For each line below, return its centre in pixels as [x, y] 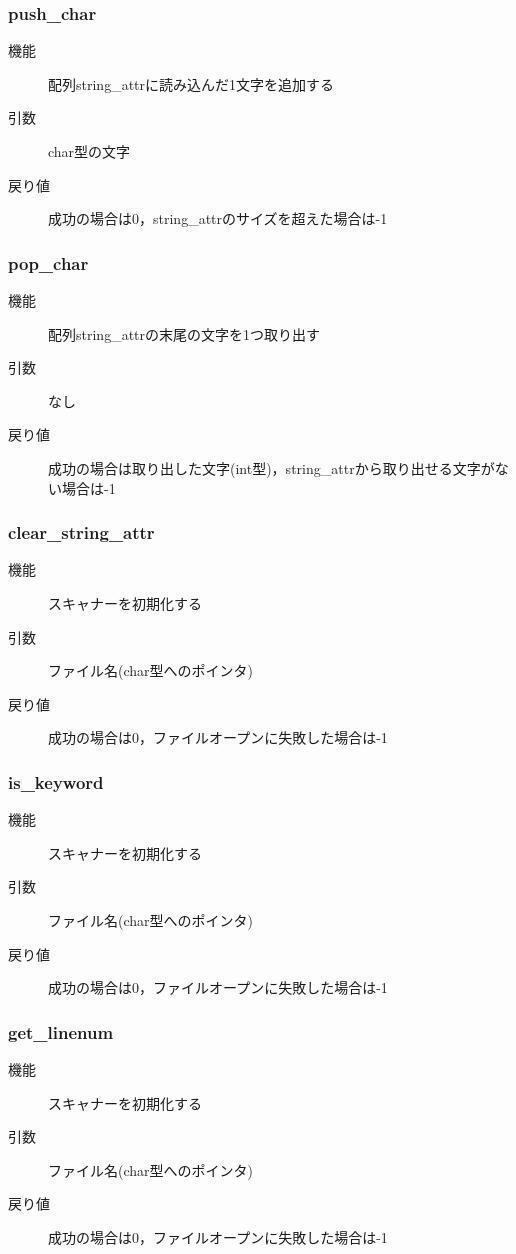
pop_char [48, 262]
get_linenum [61, 1031]
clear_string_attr [81, 532]
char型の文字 [89, 151]
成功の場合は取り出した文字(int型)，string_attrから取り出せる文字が [271, 467]
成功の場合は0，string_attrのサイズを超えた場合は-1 [218, 218]
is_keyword [56, 781]
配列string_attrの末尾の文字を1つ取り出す [184, 333]
